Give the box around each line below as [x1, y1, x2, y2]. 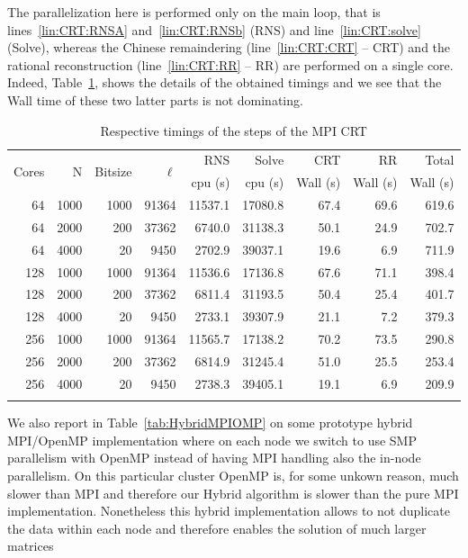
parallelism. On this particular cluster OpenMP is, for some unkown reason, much [7, 465, 459, 484]
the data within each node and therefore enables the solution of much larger [7, 518, 427, 537]
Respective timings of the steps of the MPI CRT [100, 121, 367, 139]
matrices [7, 536, 54, 555]
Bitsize [94, 161, 132, 180]
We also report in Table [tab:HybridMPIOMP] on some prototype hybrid [7, 413, 413, 432]
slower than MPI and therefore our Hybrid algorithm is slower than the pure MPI [7, 483, 459, 502]
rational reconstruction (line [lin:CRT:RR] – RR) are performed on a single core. [7, 55, 454, 74]
